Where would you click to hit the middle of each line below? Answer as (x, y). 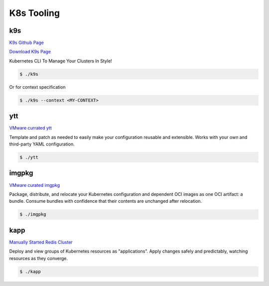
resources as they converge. (39, 258)
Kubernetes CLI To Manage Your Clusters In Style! (61, 61)
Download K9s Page (30, 52)
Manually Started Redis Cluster (41, 242)
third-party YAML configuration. (42, 144)
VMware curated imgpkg (35, 185)
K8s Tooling (34, 13)
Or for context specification (37, 87)
